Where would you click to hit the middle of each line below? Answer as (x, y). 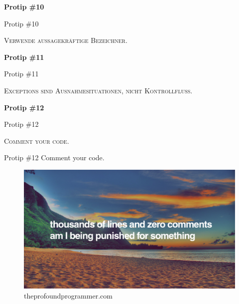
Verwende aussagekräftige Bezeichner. (66, 40)
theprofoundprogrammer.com (68, 295)
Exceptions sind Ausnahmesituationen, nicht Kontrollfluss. (98, 90)
